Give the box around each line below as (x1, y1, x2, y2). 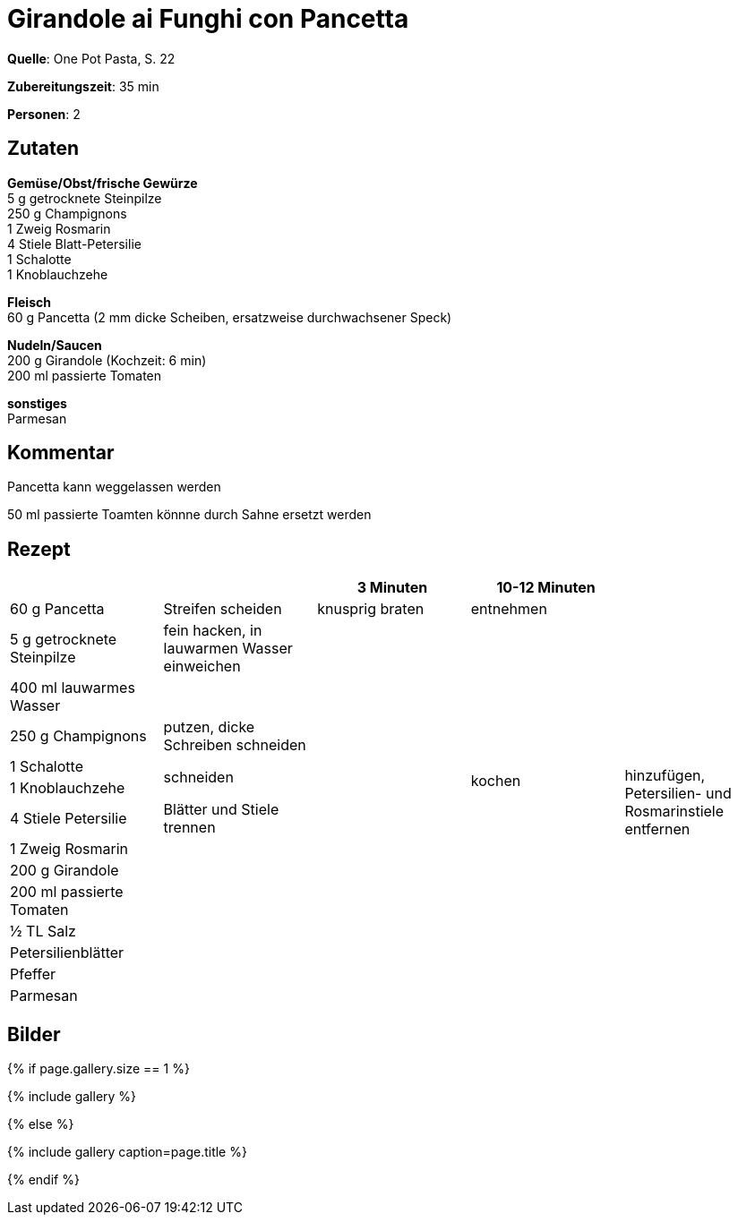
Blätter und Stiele (163, 800, 279, 819)
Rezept (7, 537, 71, 560)
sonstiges (7, 395, 67, 411)
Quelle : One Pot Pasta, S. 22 (7, 50, 176, 66)
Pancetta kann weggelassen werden (7, 479, 221, 495)
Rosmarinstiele (624, 802, 725, 821)
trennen (163, 818, 216, 837)
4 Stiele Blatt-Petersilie (7, 235, 142, 252)
